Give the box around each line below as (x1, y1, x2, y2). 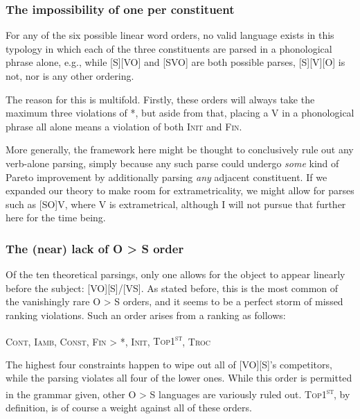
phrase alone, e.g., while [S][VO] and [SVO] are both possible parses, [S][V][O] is (6, 55, 345, 69)
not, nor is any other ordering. (6, 69, 134, 83)
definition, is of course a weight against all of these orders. (6, 400, 252, 415)
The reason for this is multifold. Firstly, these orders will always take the (6, 92, 315, 106)
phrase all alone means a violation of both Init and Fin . (6, 119, 242, 133)
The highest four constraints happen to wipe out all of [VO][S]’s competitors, (6, 357, 332, 371)
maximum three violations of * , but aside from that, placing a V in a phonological (6, 105, 354, 120)
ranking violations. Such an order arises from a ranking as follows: (6, 307, 286, 322)
